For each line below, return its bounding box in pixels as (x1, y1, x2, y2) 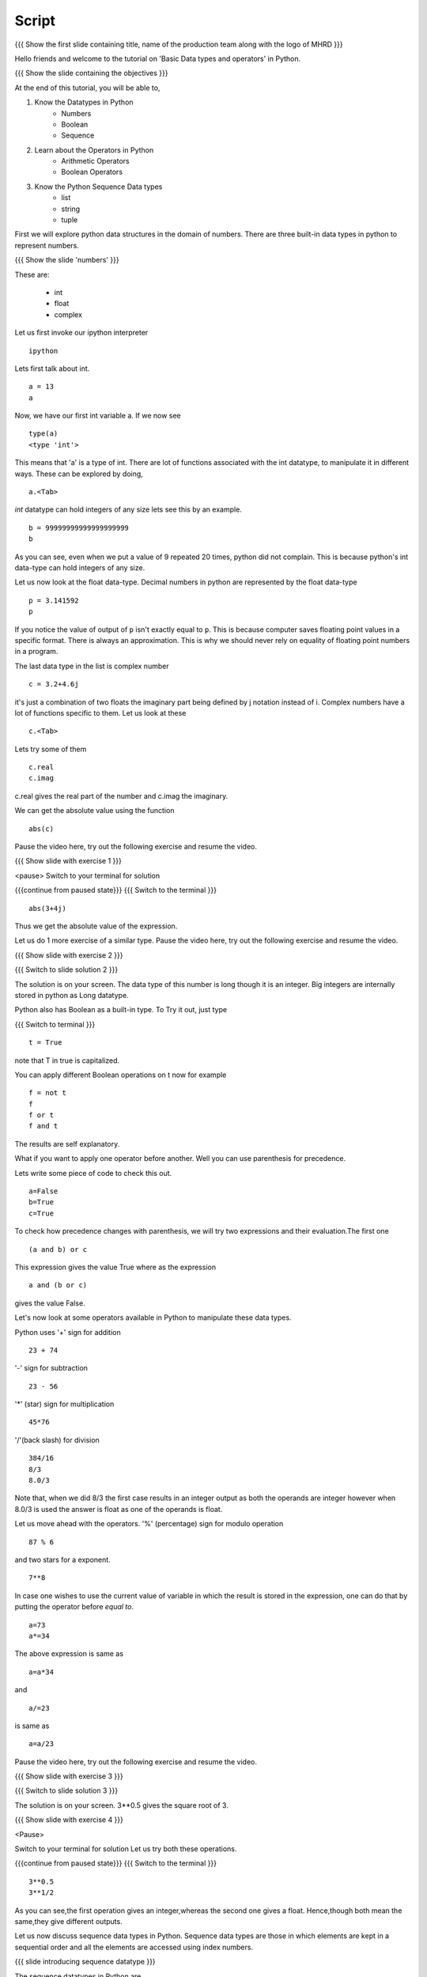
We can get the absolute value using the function (14, 806, 175, 815)
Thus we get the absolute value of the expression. (14, 921, 178, 931)
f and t (28, 1121, 59, 1131)
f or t (28, 1111, 55, 1120)
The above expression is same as (14, 1649, 124, 1658)
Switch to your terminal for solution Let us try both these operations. (14, 1844, 237, 1854)
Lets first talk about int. (14, 364, 90, 373)
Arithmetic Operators (61, 157, 130, 166)
